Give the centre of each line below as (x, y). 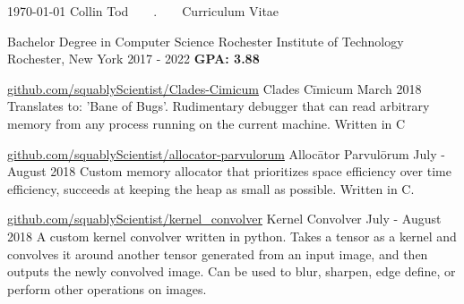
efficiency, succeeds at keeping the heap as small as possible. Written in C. (211, 188)
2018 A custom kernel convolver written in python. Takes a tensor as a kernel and (232, 236)
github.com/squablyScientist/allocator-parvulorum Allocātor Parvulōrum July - (226, 153)
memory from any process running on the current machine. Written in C (206, 123)
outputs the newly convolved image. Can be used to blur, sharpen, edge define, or (232, 271)
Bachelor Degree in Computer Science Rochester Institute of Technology (206, 41)
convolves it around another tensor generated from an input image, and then (218, 253)
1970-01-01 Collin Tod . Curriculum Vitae (143, 11)
